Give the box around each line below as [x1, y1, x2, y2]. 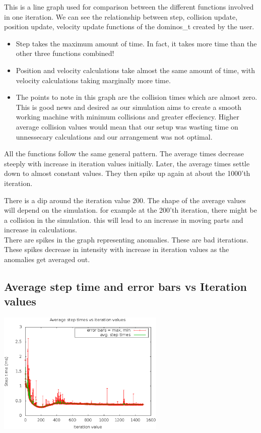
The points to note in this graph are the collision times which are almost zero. [16, 92, 257, 102]
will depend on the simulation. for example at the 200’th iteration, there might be [4, 205, 257, 215]
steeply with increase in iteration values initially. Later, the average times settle [4, 158, 250, 168]
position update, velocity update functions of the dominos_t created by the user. [4, 21, 254, 32]
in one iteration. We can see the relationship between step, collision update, [4, 11, 238, 22]
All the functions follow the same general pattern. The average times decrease [4, 148, 244, 159]
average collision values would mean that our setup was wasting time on [16, 121, 238, 132]
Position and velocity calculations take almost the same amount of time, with [16, 65, 255, 75]
